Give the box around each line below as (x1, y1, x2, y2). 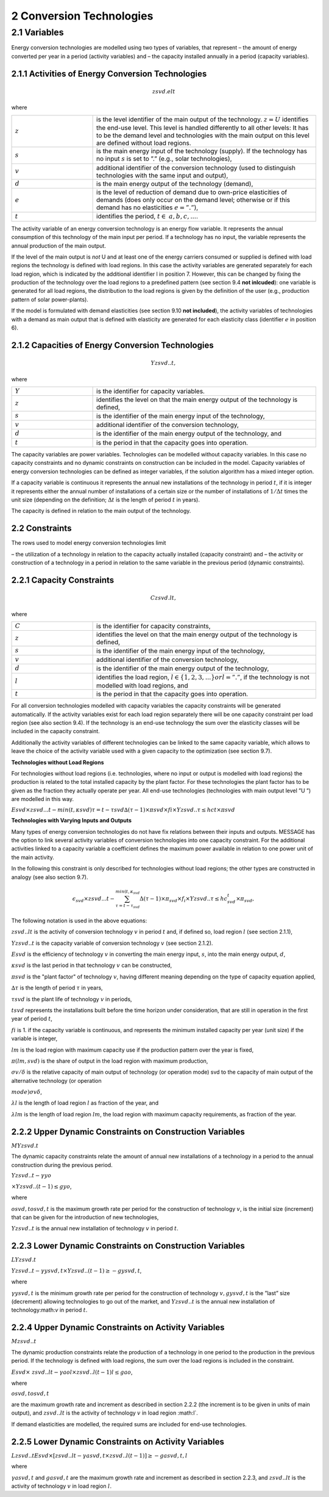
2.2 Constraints (11, 523, 72, 534)
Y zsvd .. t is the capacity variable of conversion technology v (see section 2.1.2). (11, 939, 213, 947)
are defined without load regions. (96, 139, 191, 148)
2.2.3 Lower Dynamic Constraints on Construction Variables (11, 1241, 245, 1251)
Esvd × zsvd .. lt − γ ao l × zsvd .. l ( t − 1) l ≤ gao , (11, 1368, 133, 1376)
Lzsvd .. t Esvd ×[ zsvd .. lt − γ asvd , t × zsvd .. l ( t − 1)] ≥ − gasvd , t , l (11, 1452, 188, 1459)
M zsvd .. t (11, 1338, 37, 1345)
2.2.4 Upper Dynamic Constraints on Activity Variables (11, 1323, 225, 1333)
